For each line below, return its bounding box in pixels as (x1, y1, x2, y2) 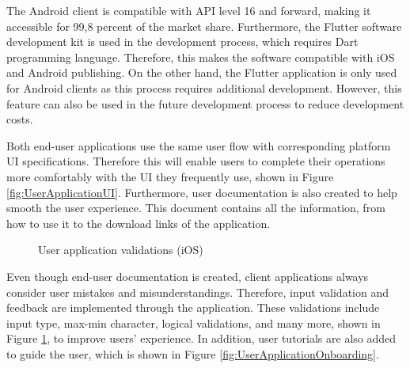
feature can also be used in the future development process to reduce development (6, 95, 404, 112)
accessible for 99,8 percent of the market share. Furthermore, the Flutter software (6, 17, 402, 34)
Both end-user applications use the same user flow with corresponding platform (6, 137, 391, 154)
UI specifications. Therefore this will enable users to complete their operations (6, 153, 385, 169)
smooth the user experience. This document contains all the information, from (6, 199, 385, 216)
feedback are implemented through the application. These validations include (6, 299, 380, 316)
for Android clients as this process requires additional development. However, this (6, 79, 402, 96)
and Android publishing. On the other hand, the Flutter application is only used (6, 64, 397, 81)
